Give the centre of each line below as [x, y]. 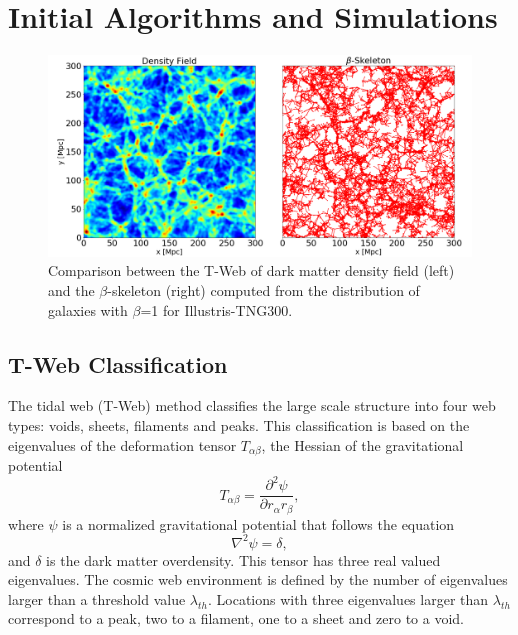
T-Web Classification [118, 363]
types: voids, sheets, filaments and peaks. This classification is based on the [239, 424]
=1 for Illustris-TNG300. [216, 309]
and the [71, 289]
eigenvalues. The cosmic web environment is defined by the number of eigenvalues [258, 579]
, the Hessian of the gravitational [362, 444]
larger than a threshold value [97, 598]
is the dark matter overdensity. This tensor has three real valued [243, 559]
